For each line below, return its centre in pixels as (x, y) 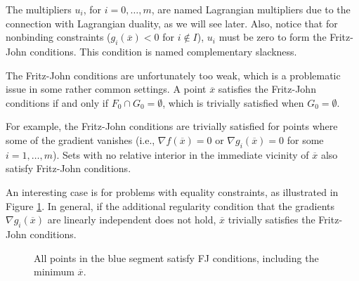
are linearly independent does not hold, (132, 220)
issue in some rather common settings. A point (106, 89)
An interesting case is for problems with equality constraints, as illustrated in (172, 191)
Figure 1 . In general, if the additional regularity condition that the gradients (170, 205)
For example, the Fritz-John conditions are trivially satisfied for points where (172, 126)
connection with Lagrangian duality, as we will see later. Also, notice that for (172, 23)
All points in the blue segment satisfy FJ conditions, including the (176, 257)
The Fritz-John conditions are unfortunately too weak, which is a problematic (173, 75)
